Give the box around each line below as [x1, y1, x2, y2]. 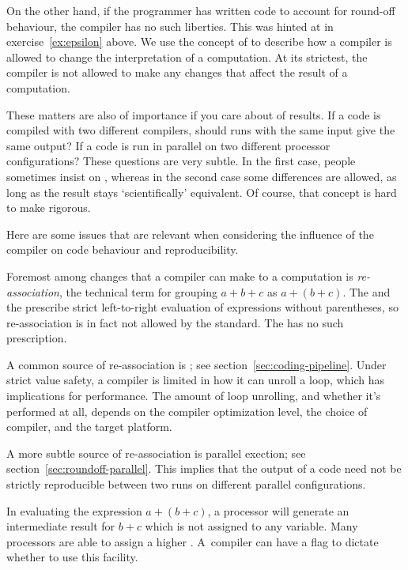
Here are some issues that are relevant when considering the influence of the [6, 225, 374, 242]
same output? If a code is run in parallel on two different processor [6, 137, 331, 153]
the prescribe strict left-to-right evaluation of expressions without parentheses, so [6, 299, 399, 315]
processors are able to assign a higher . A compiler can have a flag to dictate [6, 533, 379, 549]
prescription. [6, 330, 67, 346]
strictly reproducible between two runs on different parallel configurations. [6, 476, 366, 493]
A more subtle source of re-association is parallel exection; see [6, 444, 306, 461]
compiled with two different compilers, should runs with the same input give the [6, 122, 395, 138]
